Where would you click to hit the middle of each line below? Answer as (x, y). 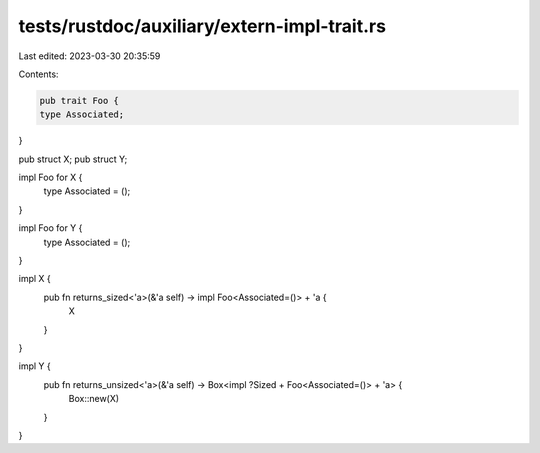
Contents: (38, 74)
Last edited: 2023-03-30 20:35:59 (89, 56)
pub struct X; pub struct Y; (73, 159)
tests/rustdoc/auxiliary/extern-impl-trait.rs (202, 26)
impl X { (35, 279)
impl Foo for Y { (50, 228)
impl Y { (34, 366)
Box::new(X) (94, 399)
